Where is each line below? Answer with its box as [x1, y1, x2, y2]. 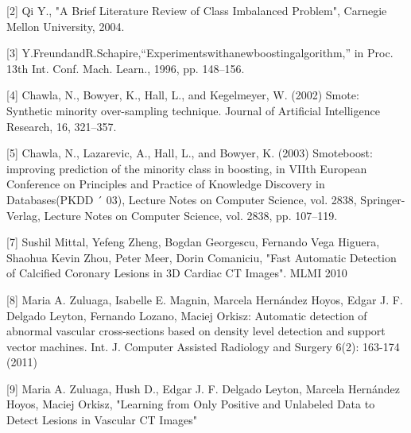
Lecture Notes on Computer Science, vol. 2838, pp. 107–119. [44, 207, 338, 223]
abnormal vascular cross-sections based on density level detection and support [6, 323, 386, 339]
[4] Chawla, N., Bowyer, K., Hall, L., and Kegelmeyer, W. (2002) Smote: [6, 87, 359, 103]
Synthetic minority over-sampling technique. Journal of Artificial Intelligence [6, 102, 380, 118]
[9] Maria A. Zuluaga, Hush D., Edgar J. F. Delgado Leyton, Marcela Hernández [6, 380, 400, 396]
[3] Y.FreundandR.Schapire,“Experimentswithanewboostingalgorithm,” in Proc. [6, 44, 394, 61]
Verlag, [6, 207, 41, 223]
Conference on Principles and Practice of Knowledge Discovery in [6, 176, 325, 192]
